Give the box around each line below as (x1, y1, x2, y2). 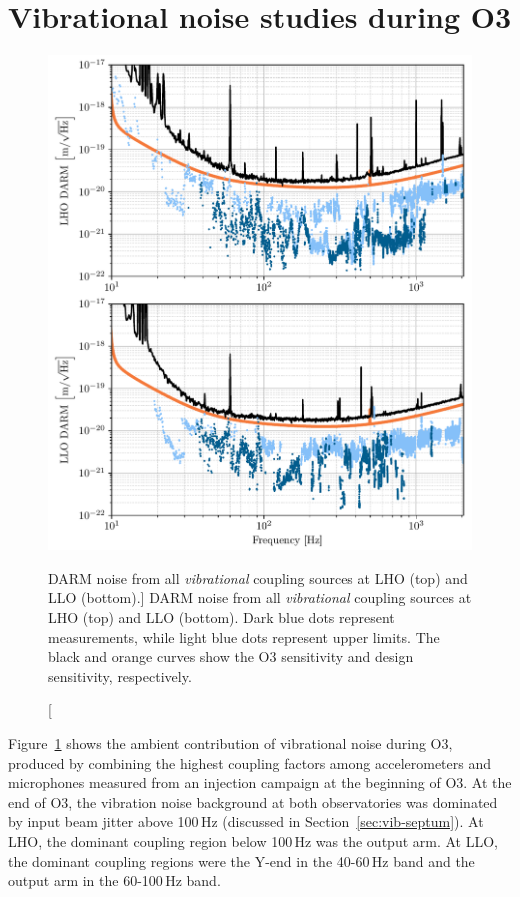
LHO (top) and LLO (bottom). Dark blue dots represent (48, 606, 395, 627)
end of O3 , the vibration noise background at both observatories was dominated (8, 791, 498, 812)
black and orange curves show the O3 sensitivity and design (48, 646, 414, 667)
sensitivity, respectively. (48, 665, 192, 686)
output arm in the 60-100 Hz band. (8, 870, 221, 891)
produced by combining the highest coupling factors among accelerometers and (8, 752, 491, 773)
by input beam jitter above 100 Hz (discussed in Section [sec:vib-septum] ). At (8, 811, 484, 832)
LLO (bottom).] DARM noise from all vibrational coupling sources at (48, 587, 472, 608)
